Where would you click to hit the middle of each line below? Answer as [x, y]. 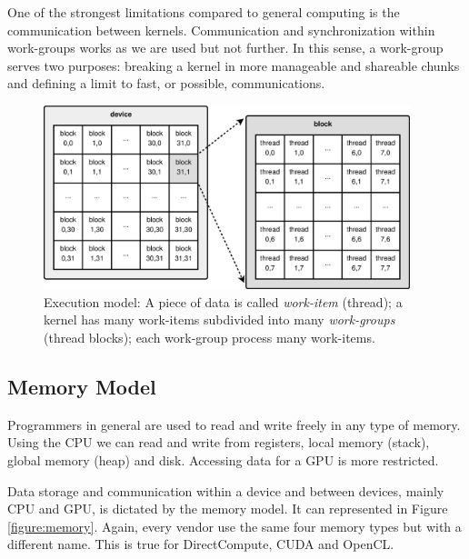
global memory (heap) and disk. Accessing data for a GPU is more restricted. [223, 459]
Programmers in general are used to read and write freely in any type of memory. [234, 424]
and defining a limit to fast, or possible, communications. [166, 83]
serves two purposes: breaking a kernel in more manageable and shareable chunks [234, 65]
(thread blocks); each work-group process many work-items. [210, 337]
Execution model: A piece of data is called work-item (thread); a [223, 301]
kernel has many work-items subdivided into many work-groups [220, 319]
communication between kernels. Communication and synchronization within [221, 30]
